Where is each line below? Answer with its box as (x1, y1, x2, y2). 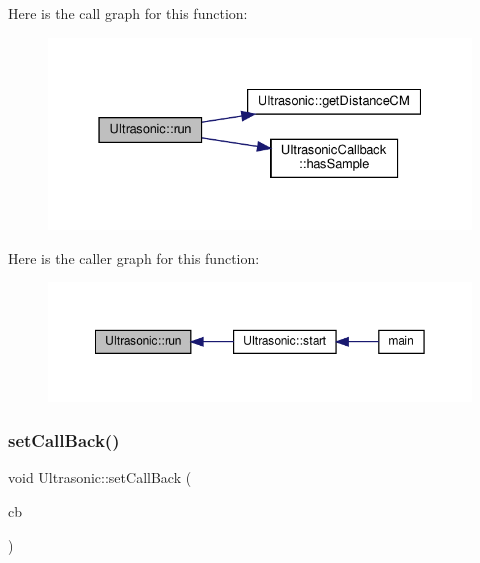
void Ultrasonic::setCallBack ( (8, 467, 192, 488)
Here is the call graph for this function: (8, 3, 248, 23)
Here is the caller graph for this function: (8, 247, 260, 268)
